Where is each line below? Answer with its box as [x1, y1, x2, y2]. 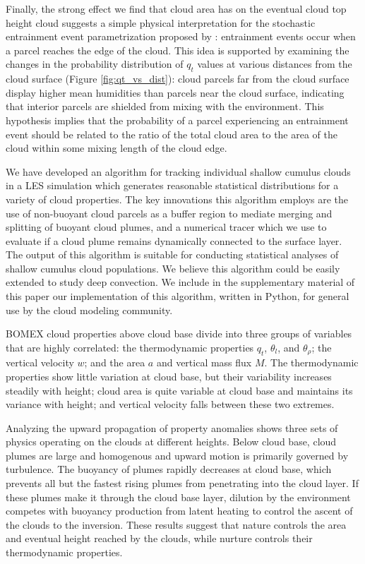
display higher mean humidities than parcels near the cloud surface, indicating [6, 85, 345, 100]
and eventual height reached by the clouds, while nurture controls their [6, 531, 313, 546]
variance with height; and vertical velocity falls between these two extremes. [6, 397, 335, 412]
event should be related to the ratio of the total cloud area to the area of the [6, 126, 337, 141]
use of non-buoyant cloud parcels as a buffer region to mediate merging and [6, 205, 333, 220]
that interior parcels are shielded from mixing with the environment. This [6, 99, 324, 114]
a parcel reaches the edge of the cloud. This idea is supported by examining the [6, 42, 349, 57]
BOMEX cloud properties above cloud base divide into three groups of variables [6, 326, 352, 341]
